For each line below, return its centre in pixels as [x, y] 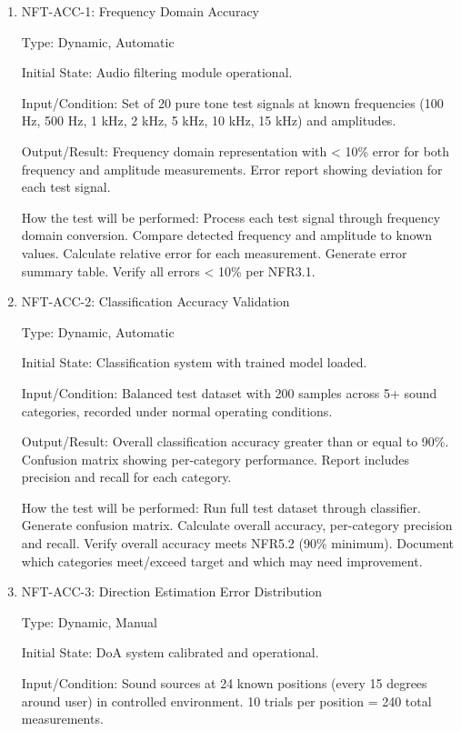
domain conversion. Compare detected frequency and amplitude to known [227, 235]
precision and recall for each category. [126, 477]
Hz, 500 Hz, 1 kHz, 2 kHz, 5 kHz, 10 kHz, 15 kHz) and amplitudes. [209, 120]
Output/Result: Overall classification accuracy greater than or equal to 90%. [235, 441]
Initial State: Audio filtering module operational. [157, 72]
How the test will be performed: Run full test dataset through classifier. [221, 507]
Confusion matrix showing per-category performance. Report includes [215, 459]
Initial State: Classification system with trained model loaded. [194, 362]
